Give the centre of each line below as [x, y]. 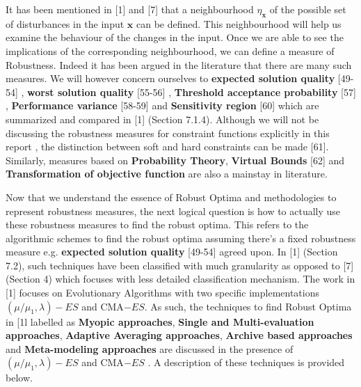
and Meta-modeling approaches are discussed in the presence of [150, 348]
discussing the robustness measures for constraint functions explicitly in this [168, 133]
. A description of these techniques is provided [246, 362]
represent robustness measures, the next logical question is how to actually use [173, 211]
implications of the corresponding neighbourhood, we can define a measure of [170, 50]
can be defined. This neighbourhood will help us [239, 23]
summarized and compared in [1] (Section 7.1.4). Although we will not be [162, 119]
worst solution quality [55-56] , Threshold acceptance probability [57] [192, 92]
